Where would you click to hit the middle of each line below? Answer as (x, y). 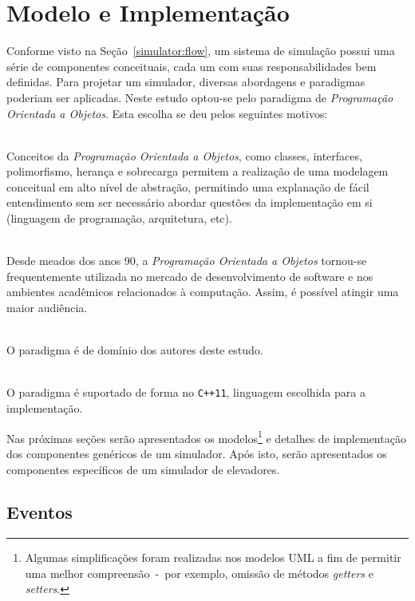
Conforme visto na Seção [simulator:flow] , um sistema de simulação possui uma (201, 51)
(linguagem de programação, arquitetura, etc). (119, 218)
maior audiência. (47, 308)
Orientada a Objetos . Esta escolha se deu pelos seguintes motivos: (167, 113)
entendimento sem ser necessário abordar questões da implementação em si (190, 202)
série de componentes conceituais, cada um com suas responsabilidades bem (192, 66)
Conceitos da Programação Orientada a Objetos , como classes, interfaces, (184, 155)
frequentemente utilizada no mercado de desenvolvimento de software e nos (190, 276)
